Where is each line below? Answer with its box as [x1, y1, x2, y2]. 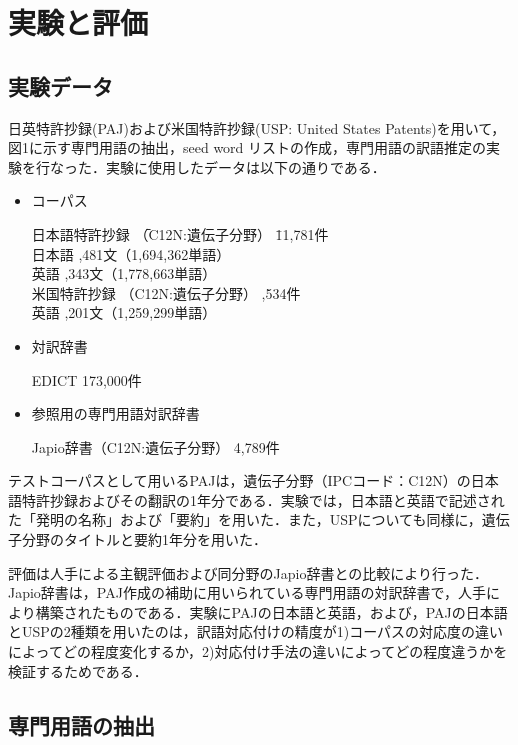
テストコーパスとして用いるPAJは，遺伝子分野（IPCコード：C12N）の [8, 470, 471, 491]
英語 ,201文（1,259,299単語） [31, 302, 217, 323]
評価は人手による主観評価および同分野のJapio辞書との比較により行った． [8, 562, 489, 583]
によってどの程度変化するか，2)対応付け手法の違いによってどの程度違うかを [8, 641, 508, 662]
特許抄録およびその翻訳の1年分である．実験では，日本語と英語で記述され [21, 489, 505, 510]
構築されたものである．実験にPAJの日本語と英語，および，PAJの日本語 [35, 601, 508, 622]
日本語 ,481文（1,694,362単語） [31, 243, 231, 264]
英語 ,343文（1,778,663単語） [31, 263, 217, 284]
